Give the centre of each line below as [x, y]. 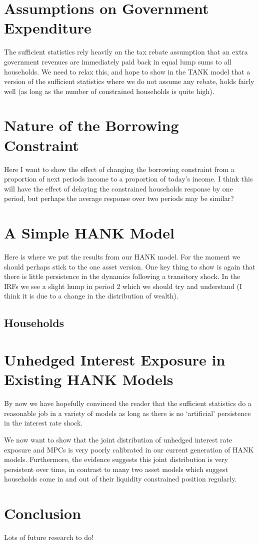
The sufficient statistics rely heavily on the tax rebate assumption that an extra [126, 52]
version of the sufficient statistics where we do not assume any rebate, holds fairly [129, 81]
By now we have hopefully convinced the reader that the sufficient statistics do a [128, 403]
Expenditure [48, 28]
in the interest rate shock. [43, 423]
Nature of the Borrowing [91, 125]
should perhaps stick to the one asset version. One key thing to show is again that [130, 266]
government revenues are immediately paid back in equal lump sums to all [118, 61]
